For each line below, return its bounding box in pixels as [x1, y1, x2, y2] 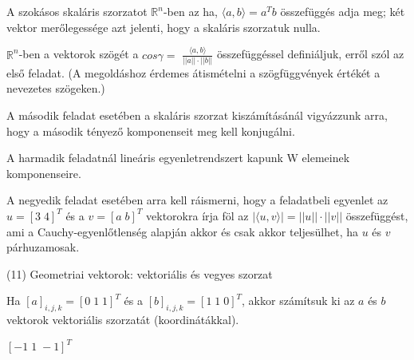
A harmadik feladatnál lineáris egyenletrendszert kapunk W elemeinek [6, 149, 350, 166]
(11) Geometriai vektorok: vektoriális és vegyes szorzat [6, 265, 273, 282]
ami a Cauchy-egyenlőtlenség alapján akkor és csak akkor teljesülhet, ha [6, 223, 358, 239]
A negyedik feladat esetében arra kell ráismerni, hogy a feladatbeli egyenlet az [6, 192, 388, 208]
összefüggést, [345, 207, 408, 224]
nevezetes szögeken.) [6, 80, 105, 97]
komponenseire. [6, 164, 81, 181]
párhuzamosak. [6, 239, 80, 255]
